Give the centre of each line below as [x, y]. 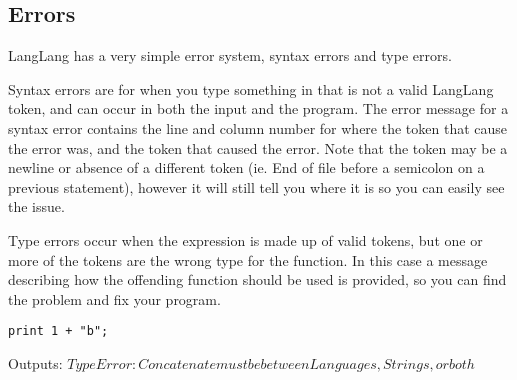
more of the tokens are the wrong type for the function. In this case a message [248, 259]
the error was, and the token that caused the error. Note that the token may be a [258, 147]
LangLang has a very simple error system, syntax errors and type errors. [230, 55]
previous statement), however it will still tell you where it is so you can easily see [256, 186]
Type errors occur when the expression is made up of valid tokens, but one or [245, 239]
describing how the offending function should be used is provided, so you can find [257, 279]
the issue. [36, 206]
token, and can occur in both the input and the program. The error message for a [258, 108]
